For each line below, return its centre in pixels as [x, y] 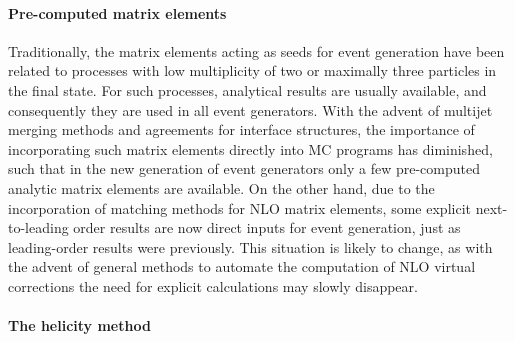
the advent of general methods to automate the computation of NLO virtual [242, 266]
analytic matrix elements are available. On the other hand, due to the [221, 187]
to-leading [38, 227]
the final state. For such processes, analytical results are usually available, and [247, 89]
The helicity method [79, 325]
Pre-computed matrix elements [117, 12]
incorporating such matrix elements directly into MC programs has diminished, [250, 148]
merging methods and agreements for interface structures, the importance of [241, 129]
